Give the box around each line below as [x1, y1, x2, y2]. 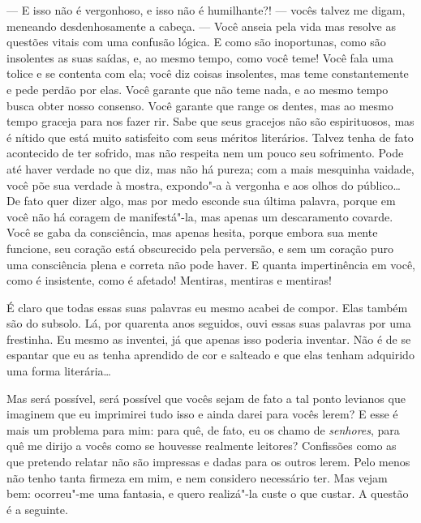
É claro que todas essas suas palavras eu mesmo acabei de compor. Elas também [6, 298, 408, 315]
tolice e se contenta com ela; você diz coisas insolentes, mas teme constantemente [6, 65, 409, 82]
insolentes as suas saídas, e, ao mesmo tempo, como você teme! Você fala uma [6, 49, 393, 66]
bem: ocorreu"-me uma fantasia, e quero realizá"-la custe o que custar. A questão [6, 485, 409, 502]
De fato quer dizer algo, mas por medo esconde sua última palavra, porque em [6, 192, 396, 209]
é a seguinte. [6, 500, 68, 517]
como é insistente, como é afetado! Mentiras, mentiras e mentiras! [6, 272, 332, 289]
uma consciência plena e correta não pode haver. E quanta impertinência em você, [6, 255, 416, 272]
